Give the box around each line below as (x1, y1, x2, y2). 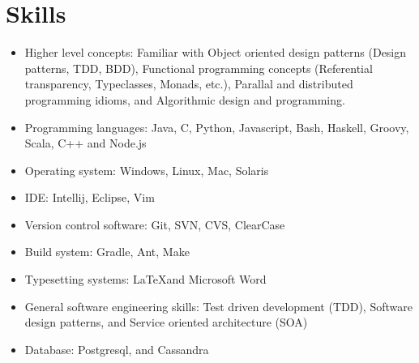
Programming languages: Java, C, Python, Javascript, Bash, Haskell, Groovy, (24, 118, 409, 135)
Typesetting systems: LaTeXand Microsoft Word (24, 271, 267, 288)
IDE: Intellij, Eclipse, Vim (24, 189, 155, 206)
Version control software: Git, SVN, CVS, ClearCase (24, 216, 285, 233)
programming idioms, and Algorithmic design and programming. (24, 91, 345, 108)
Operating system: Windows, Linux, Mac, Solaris (24, 161, 269, 178)
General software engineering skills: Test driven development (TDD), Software (24, 297, 413, 314)
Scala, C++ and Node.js (24, 135, 147, 152)
